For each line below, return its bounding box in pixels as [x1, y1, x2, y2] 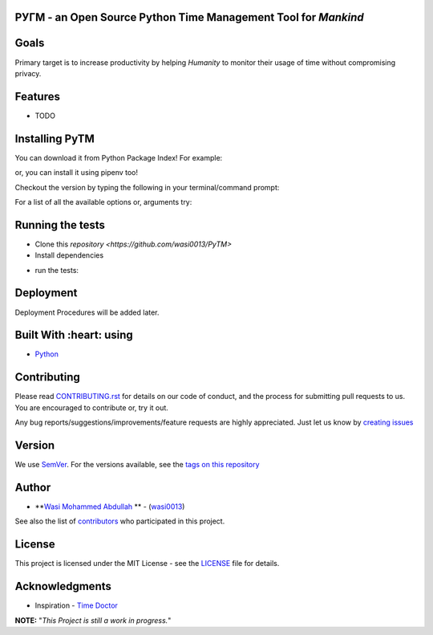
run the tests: [34, 265, 79, 275]
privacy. [14, 68, 42, 78]
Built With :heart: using [14, 328, 134, 342]
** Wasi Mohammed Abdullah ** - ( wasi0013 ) [34, 502, 185, 511]
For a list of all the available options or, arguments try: [14, 197, 192, 206]
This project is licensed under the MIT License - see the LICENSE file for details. [14, 559, 280, 568]
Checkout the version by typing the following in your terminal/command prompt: [14, 182, 280, 192]
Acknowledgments [14, 580, 112, 593]
